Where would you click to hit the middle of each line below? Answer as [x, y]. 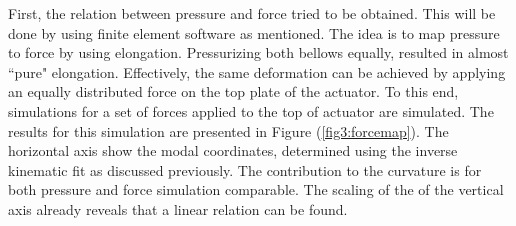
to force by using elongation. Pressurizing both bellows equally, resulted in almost [258, 52]
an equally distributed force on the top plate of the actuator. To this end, [233, 91]
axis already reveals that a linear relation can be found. [178, 208]
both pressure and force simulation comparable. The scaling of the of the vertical [256, 189]
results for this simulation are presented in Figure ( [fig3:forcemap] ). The [228, 130]
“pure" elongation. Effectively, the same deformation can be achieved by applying [257, 71]
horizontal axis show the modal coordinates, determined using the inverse [233, 150]
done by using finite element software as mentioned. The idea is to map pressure [254, 32]
